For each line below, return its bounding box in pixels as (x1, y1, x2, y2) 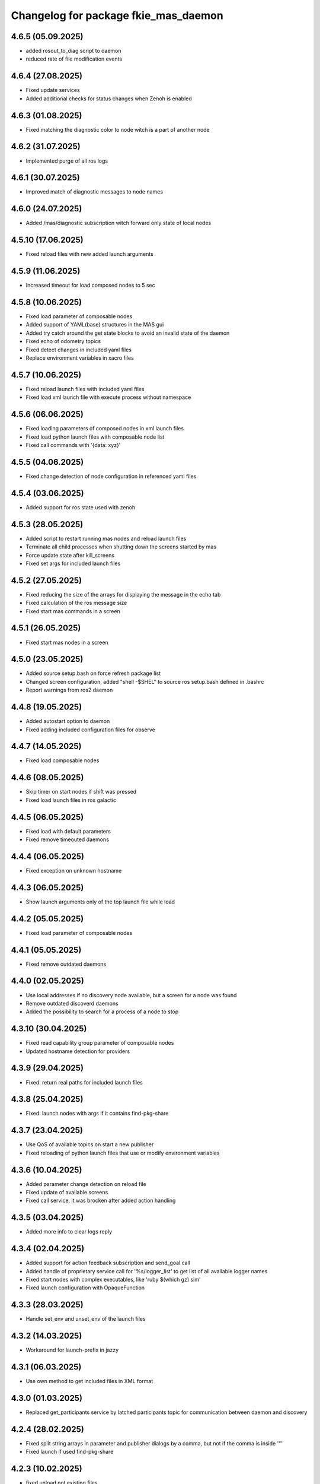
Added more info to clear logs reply (25, 1228, 113, 1235)
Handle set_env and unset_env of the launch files (25, 1315, 146, 1323)
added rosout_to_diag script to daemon (25, 47, 121, 55)
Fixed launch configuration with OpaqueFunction (25, 1284, 145, 1291)
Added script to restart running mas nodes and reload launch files (25, 535, 187, 542)
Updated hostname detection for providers (25, 1048, 130, 1055)
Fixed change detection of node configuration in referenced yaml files (25, 473, 197, 480)
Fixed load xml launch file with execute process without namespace (25, 394, 191, 401)
